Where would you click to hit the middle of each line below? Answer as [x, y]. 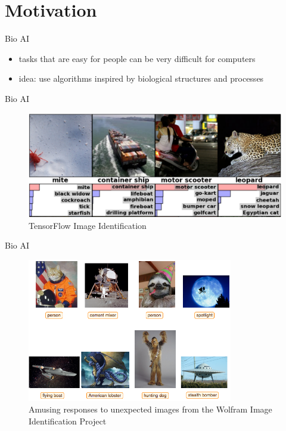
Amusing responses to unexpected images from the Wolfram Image [150, 409]
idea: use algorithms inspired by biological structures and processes [141, 78]
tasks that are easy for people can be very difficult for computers [137, 58]
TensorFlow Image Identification [88, 225]
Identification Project [68, 421]
